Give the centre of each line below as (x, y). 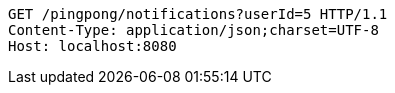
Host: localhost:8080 (92, 46)
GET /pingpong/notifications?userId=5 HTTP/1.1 (198, 14)
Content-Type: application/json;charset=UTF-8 (193, 30)
